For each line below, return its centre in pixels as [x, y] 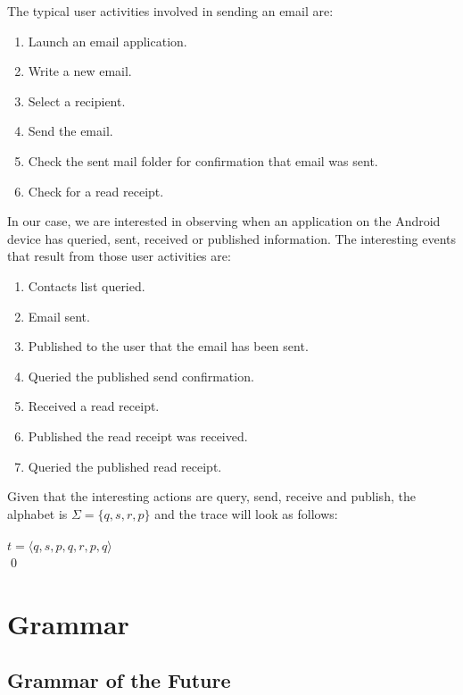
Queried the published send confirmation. [141, 376]
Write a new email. [80, 71]
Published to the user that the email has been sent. [168, 346]
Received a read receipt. [94, 406]
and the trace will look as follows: [246, 513]
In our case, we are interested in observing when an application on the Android [224, 221]
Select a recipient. [77, 100]
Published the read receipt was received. [138, 435]
